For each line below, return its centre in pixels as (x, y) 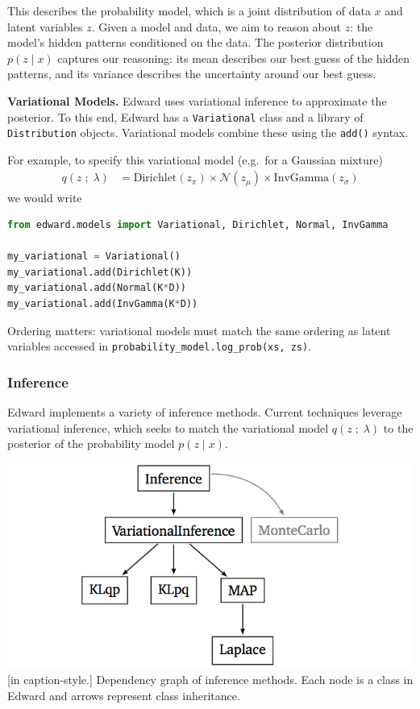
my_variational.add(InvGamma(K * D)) (103, 304)
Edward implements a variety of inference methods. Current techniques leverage (205, 412)
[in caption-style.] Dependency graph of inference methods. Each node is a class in (210, 680)
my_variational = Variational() (94, 257)
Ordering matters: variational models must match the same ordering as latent (199, 330)
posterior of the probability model (91, 444)
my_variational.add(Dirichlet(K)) (100, 272)
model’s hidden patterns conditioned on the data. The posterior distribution (195, 42)
